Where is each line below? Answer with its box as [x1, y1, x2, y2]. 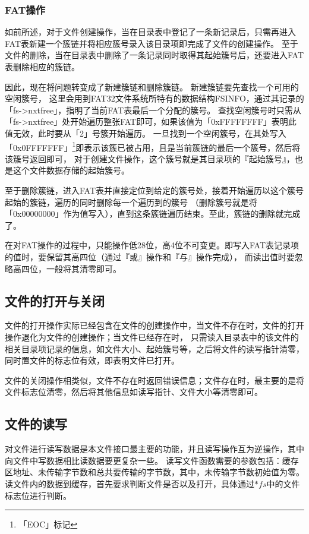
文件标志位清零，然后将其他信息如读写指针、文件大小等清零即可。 [5, 386, 263, 398]
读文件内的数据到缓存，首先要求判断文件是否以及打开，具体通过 [5, 477, 254, 489]
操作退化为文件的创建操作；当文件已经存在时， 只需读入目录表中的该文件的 [5, 330, 299, 343]
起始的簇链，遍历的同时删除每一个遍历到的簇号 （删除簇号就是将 [5, 195, 257, 208]
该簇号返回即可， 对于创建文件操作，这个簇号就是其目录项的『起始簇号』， [5, 152, 295, 165]
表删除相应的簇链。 [5, 61, 80, 72]
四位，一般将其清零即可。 [21, 262, 121, 274]
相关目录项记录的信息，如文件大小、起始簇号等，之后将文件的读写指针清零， [5, 342, 304, 355]
